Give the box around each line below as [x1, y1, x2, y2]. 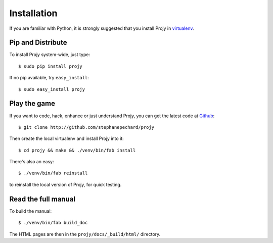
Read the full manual [9, 195, 76, 203]
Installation [9, 8, 58, 19]
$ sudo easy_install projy [18, 86, 85, 92]
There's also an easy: [9, 159, 54, 165]
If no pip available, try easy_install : [9, 75, 89, 81]
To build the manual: [9, 208, 52, 214]
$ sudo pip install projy [18, 63, 83, 69]
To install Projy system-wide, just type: [9, 52, 90, 58]
